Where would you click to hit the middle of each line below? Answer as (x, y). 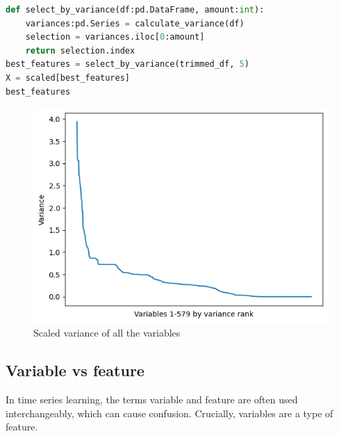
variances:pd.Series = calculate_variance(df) (135, 23)
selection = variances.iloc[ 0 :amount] (115, 37)
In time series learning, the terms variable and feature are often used (152, 399)
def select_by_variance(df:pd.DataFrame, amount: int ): (135, 10)
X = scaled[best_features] (68, 78)
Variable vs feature (75, 370)
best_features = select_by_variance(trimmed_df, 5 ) (127, 64)
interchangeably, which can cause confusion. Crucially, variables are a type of (169, 413)
